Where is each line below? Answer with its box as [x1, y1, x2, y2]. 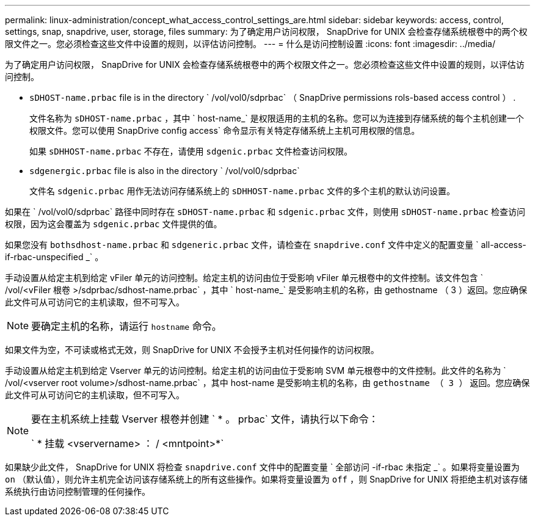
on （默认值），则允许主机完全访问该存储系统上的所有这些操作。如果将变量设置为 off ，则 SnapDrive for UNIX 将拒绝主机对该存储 [5, 474, 528, 484]
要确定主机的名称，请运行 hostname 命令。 [31, 320, 222, 332]
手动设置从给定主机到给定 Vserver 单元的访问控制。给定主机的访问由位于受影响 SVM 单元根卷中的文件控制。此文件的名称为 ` [5, 365, 506, 376]
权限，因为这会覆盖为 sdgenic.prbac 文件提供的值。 [5, 219, 222, 229]
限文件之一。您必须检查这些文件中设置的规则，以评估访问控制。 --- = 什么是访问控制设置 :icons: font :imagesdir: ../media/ [5, 38, 496, 49]
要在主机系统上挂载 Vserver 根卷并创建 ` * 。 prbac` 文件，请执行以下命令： [31, 413, 379, 425]
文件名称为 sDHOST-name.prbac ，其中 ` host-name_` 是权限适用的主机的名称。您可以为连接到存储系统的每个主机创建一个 [29, 113, 524, 123]
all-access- [481, 239, 526, 250]
